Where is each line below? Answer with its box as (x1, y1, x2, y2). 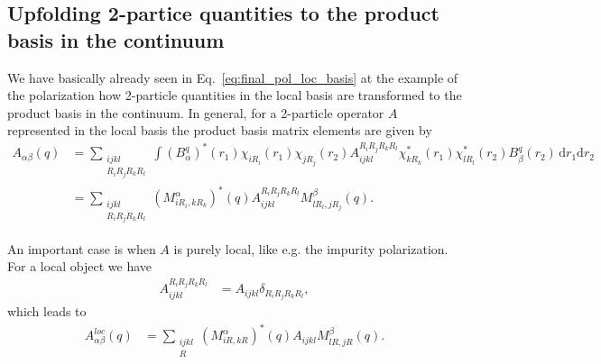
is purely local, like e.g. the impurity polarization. (173, 239, 448, 258)
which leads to (7, 302, 87, 321)
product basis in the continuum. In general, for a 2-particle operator (7, 103, 384, 122)
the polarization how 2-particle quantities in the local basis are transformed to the (7, 86, 462, 105)
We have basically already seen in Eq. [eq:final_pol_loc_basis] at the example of (7, 68, 458, 86)
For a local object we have (7, 257, 153, 276)
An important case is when (7, 239, 156, 258)
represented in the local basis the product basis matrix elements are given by (7, 121, 432, 140)
